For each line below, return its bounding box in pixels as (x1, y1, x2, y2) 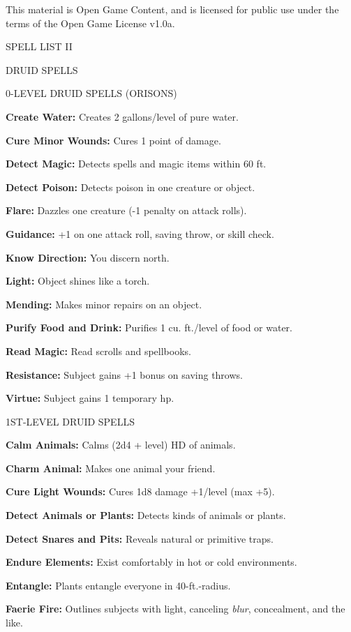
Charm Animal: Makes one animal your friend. (6, 460, 216, 475)
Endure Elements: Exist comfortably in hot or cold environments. (6, 555, 297, 569)
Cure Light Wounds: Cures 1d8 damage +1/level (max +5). (6, 484, 275, 499)
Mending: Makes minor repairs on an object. (6, 296, 202, 311)
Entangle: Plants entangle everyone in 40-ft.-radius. (6, 578, 231, 592)
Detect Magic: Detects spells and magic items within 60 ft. (6, 156, 267, 171)
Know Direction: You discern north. (6, 250, 170, 264)
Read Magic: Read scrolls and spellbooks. (6, 343, 191, 358)
